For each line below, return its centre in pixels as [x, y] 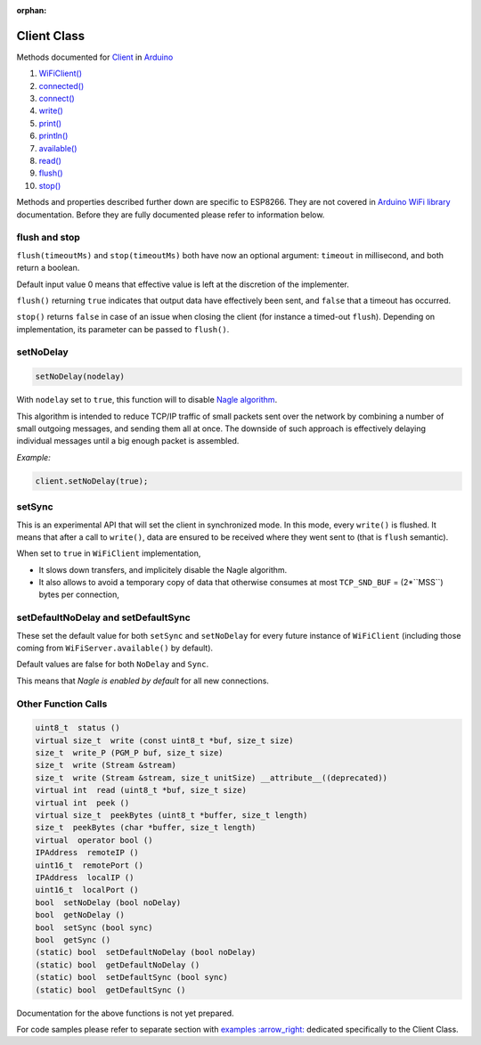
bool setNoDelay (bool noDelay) [108, 902]
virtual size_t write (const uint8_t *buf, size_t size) [164, 740]
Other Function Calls [62, 704]
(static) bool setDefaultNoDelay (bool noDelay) [146, 952]
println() [53, 136]
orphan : [32, 10]
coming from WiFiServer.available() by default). [115, 648]
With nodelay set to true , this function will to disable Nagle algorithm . [147, 400]
